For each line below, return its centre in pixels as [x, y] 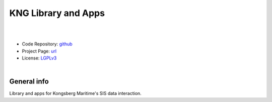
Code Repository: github [47, 44]
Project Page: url [39, 51]
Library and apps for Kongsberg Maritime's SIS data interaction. [76, 93]
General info [29, 82]
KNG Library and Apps [57, 13]
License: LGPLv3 [39, 58]
